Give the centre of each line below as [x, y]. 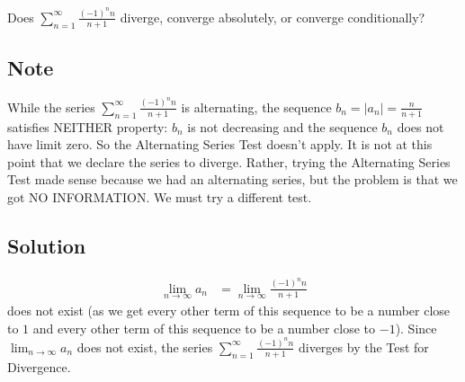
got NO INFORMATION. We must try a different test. [160, 196]
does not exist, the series [145, 346]
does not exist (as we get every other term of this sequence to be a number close [229, 310]
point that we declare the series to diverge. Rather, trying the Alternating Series [229, 161]
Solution [47, 245]
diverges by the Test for [363, 346]
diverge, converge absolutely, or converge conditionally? [273, 17]
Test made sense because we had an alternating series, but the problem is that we [232, 179]
